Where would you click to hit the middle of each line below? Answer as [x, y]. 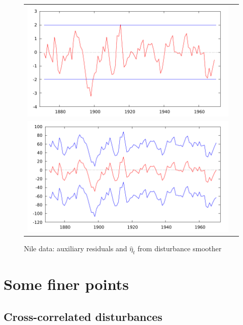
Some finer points [66, 284]
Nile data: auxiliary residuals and [76, 248]
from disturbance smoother [180, 248]
